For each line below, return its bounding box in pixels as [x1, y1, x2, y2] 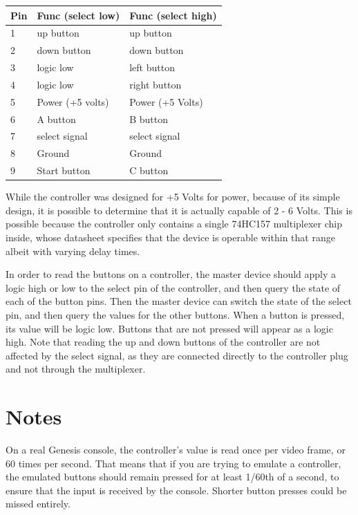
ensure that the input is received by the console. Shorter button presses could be [6, 483, 347, 497]
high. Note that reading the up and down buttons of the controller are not [6, 335, 321, 349]
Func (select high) [129, 8, 217, 22]
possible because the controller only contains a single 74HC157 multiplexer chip [6, 216, 342, 231]
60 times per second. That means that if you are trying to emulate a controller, [6, 456, 341, 470]
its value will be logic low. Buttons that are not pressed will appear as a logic [6, 321, 333, 335]
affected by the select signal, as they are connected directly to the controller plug [6, 348, 348, 362]
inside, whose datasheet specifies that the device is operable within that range [6, 230, 335, 244]
